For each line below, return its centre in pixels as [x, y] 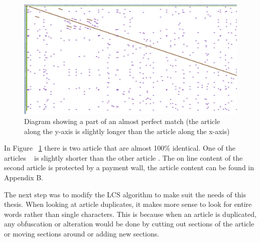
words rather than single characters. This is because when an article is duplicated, [130, 214]
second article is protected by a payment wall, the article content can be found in [129, 167]
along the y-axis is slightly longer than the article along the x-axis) [127, 131]
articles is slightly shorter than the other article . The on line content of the [123, 157]
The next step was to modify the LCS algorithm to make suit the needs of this [125, 194]
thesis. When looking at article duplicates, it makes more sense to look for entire [128, 204]
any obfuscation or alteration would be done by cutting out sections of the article [129, 224]
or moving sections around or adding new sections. [82, 233]
